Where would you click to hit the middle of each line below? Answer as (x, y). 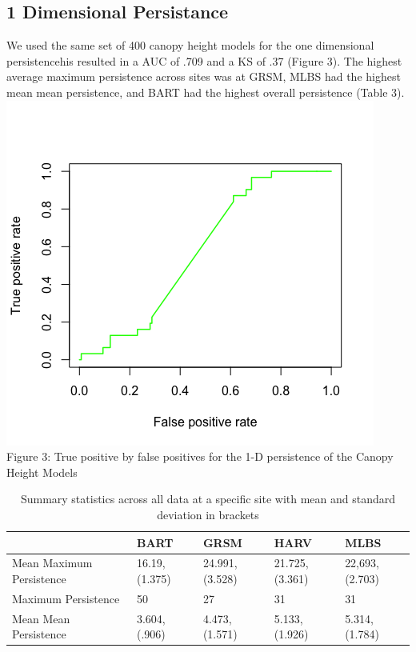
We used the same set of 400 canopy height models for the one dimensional (190, 45)
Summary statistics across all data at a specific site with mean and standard (208, 499)
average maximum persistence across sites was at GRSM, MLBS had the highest (204, 76)
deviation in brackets (208, 514)
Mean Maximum (52, 563)
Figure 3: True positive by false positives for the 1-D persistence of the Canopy (200, 456)
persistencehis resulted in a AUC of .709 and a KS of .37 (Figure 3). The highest (204, 60)
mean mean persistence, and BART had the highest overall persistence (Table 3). (206, 92)
